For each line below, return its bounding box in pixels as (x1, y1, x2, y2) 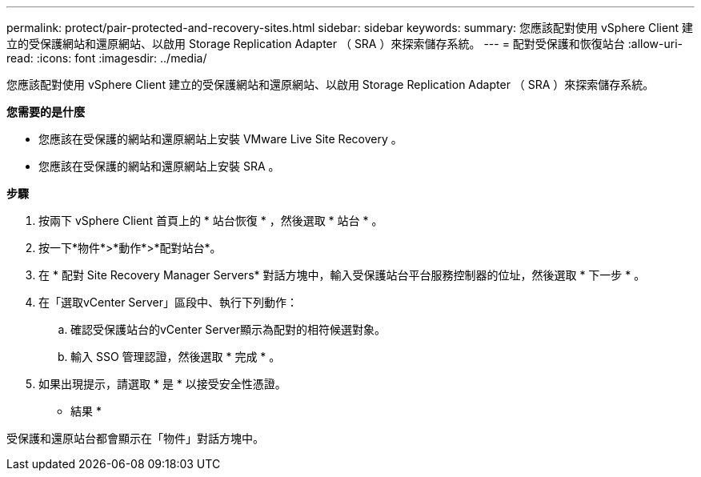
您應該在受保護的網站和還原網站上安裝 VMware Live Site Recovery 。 (38, 132, 403, 146)
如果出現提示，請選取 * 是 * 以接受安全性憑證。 (38, 377, 286, 391)
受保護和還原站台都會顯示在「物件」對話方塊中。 (6, 431, 264, 445)
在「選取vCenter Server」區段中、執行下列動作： (38, 295, 298, 309)
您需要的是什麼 (6, 105, 85, 118)
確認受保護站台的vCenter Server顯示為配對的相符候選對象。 (70, 323, 387, 336)
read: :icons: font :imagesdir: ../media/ (6, 51, 207, 65)
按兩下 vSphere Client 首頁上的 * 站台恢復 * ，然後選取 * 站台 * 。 (38, 214, 383, 227)
